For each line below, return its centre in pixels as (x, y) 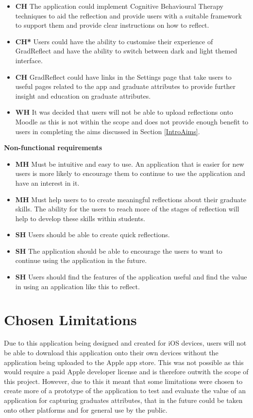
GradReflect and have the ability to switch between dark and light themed (126, 51)
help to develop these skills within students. (80, 218)
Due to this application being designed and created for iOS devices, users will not (125, 343)
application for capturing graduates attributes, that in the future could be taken (123, 400)
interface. (29, 60)
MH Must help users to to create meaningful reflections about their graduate (131, 199)
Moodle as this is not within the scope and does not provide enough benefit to (132, 121)
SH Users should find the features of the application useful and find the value (131, 277)
